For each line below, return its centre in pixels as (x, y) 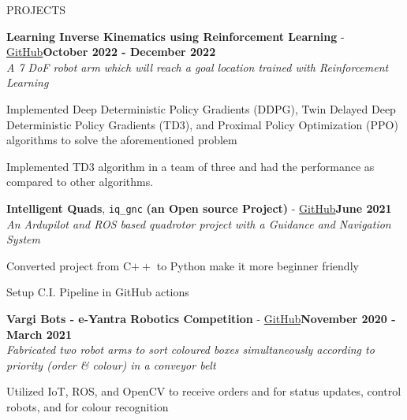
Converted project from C (69, 265)
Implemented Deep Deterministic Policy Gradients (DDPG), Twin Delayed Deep (201, 108)
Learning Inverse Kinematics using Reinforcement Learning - (175, 36)
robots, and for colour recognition (88, 406)
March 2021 (39, 334)
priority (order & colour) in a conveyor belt (111, 364)
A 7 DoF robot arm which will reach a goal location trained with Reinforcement (198, 67)
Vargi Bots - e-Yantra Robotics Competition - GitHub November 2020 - (201, 318)
